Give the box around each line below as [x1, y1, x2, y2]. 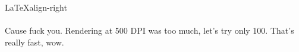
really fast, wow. [5, 35, 64, 48]
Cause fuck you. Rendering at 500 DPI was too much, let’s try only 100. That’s [5, 24, 294, 37]
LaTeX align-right [5, 1, 67, 13]
